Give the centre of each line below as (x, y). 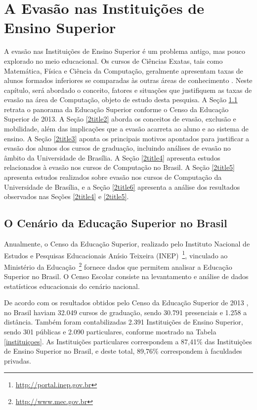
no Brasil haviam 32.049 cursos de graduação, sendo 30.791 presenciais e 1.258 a (126, 312)
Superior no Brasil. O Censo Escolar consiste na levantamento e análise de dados (126, 276)
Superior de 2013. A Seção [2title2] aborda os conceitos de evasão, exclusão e (120, 119)
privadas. (18, 360)
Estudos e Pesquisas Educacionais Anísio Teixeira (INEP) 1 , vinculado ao (116, 254)
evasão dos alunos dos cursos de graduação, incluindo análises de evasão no (117, 148)
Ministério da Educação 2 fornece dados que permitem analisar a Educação (118, 266)
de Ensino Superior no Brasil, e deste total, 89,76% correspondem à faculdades (123, 351)
